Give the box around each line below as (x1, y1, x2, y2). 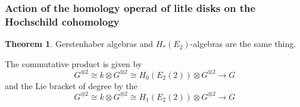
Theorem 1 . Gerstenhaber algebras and (5, 37, 154, 50)
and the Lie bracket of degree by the (5, 79, 137, 92)
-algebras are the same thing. (190, 37, 296, 50)
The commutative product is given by (5, 57, 142, 70)
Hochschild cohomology (5, 14, 120, 29)
